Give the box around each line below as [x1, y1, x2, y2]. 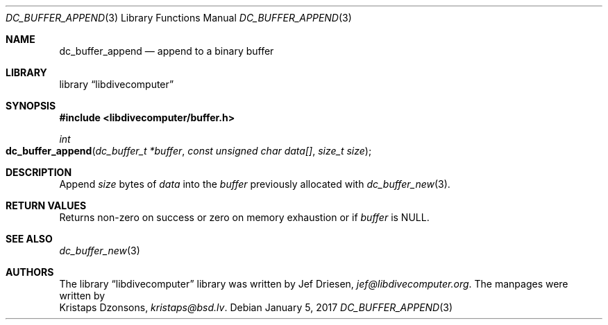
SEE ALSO [6, 233, 53, 245]
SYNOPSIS [6, 100, 56, 112]
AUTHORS [6, 266, 54, 278]
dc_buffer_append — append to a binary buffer [59, 45, 274, 57]
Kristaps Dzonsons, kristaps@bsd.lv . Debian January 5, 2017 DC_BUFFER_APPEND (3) [59, 301, 453, 313]
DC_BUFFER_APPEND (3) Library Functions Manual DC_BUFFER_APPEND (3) [6, 12, 352, 24]
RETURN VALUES [6, 200, 87, 211]
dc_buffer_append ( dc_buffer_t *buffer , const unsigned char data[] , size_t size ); [6, 145, 372, 157]
